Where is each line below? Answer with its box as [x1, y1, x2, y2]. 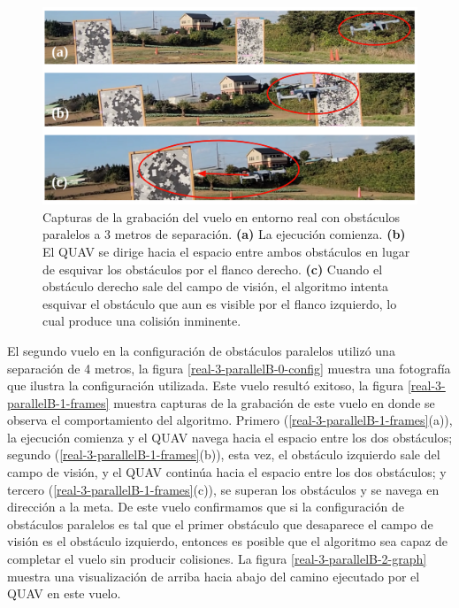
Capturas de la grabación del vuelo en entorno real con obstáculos [42, 207, 401, 226]
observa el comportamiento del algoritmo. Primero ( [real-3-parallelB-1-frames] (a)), [7, 411, 453, 429]
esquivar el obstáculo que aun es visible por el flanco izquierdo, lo [42, 294, 397, 312]
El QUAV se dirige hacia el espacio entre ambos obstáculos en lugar [42, 242, 410, 260]
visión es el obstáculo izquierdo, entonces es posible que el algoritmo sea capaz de [7, 532, 448, 550]
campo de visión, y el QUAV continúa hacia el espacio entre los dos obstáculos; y [7, 463, 447, 481]
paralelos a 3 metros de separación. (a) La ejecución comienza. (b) [42, 225, 406, 243]
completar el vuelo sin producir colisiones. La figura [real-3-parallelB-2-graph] [7, 550, 427, 568]
